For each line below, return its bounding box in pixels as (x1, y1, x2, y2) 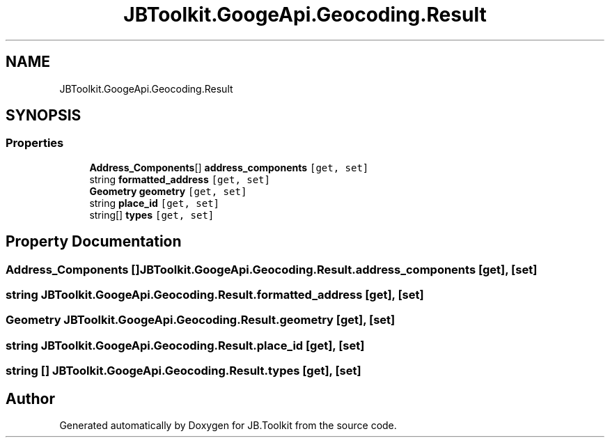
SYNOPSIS (6, 107, 81, 125)
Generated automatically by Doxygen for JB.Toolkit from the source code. (59, 419, 397, 431)
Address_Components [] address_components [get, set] (89, 161, 369, 173)
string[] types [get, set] (89, 208, 214, 221)
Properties (6, 136, 64, 150)
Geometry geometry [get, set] (89, 185, 247, 197)
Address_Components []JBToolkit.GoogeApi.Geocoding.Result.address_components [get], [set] (6, 262, 538, 277)
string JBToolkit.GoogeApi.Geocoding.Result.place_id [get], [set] (6, 338, 365, 352)
